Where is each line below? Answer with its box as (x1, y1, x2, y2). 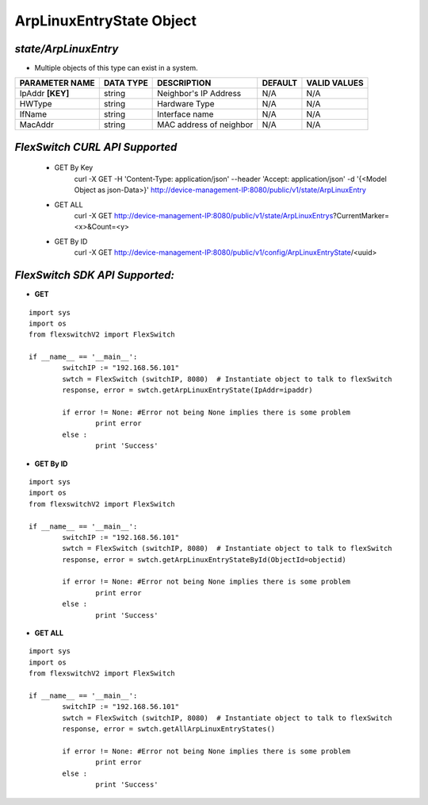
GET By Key (54, 163, 94, 172)
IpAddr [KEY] (19, 88, 70, 99)
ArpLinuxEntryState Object (14, 12, 197, 29)
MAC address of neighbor (157, 119, 254, 130)
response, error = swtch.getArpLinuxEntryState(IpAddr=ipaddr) (62, 386, 313, 395)
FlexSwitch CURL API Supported (14, 140, 178, 154)
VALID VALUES (306, 78, 364, 89)
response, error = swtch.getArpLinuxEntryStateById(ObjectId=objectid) (62, 555, 346, 564)
